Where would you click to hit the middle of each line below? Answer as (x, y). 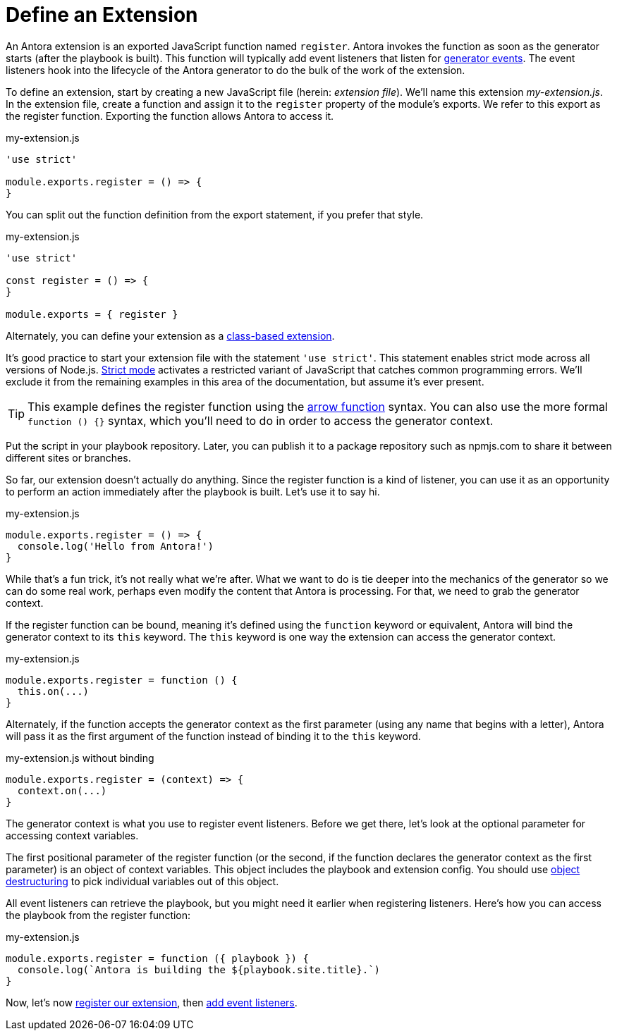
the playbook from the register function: (98, 915)
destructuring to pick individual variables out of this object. (142, 881)
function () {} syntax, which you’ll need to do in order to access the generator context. (261, 420)
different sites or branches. (68, 457)
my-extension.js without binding (80, 758)
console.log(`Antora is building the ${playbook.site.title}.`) (199, 969)
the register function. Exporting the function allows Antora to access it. (170, 116)
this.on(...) (53, 691)
